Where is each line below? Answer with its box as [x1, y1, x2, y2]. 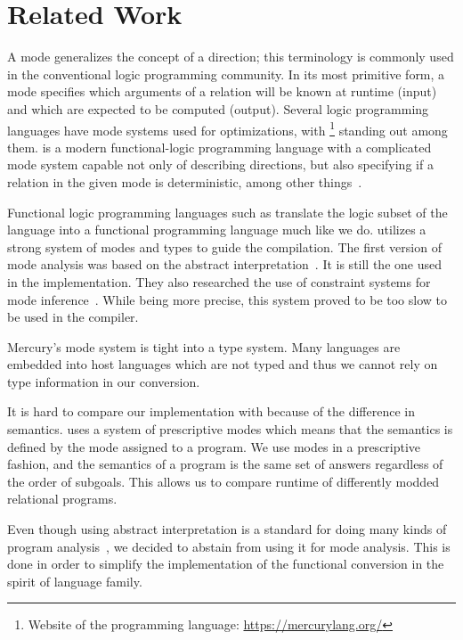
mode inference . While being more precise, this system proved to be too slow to [7, 290, 447, 308]
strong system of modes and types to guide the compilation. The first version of [7, 237, 442, 256]
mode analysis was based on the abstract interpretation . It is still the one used [7, 255, 442, 274]
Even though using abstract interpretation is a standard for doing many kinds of [7, 520, 447, 538]
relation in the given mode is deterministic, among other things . [7, 172, 362, 191]
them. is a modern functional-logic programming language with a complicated [7, 137, 432, 156]
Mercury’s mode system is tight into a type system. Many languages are [7, 337, 401, 356]
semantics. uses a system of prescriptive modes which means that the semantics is [7, 420, 453, 439]
